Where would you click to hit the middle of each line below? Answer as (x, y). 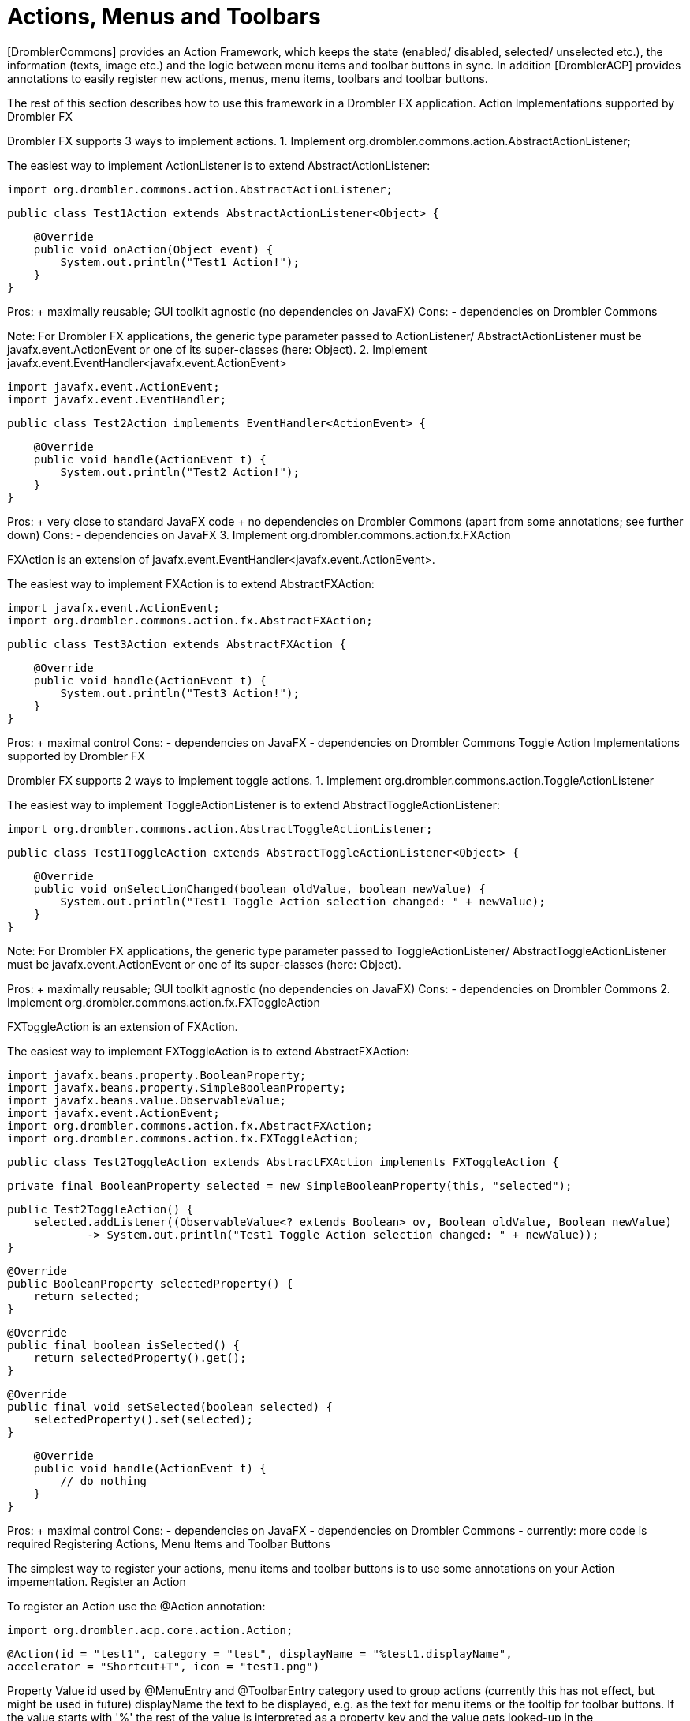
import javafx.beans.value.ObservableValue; (147, 1100)
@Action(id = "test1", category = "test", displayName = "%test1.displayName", (260, 1654)
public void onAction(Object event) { (153, 249)
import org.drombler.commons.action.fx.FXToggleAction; (183, 1138)
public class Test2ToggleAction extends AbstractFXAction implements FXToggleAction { (283, 1162)
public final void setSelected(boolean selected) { (170, 1406)
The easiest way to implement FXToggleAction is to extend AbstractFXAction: (208, 1051)
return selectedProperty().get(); (140, 1357)
